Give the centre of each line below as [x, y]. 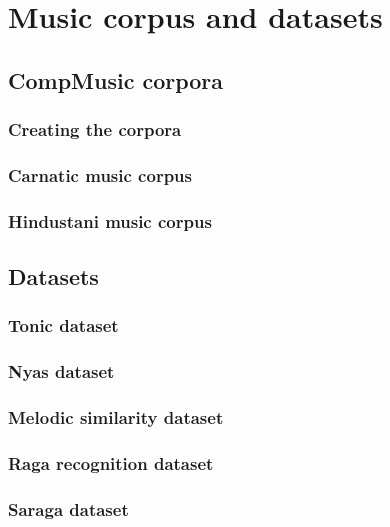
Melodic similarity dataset [116, 417]
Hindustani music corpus [110, 220]
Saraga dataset [68, 508]
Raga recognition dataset [111, 462]
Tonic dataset [63, 325]
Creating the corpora [95, 129]
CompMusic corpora [116, 79]
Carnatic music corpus [100, 174]
